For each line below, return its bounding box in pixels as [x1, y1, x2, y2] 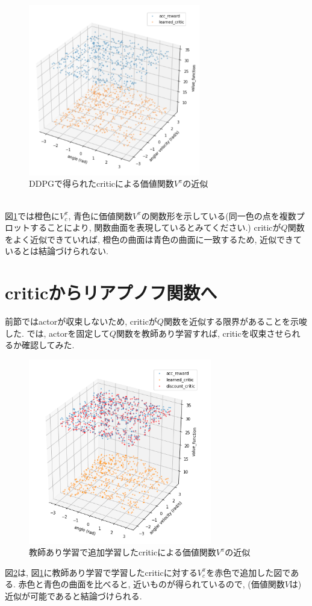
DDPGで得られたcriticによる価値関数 [29, 177, 174, 190]
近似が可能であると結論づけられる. [5, 589, 142, 602]
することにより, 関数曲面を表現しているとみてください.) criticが [30, 221, 281, 234]
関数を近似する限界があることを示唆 [163, 315, 307, 328]
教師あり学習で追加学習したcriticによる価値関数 [29, 546, 216, 558]
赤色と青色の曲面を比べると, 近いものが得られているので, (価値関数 [18, 578, 285, 590]
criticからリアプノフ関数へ [5, 280, 217, 305]
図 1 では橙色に [5, 209, 60, 222]
